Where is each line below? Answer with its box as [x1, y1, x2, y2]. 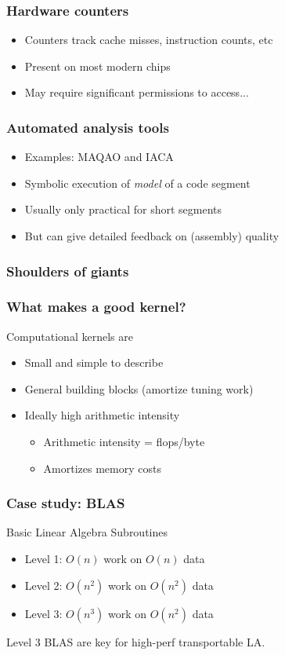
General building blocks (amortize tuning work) [24, 380, 254, 397]
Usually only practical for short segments [24, 201, 222, 218]
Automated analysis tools [6, 117, 169, 137]
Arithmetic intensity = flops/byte [43, 434, 205, 450]
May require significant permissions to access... [24, 84, 249, 101]
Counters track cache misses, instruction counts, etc [24, 31, 273, 48]
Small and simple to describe [24, 354, 164, 371]
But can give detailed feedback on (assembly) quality [24, 228, 280, 243]
